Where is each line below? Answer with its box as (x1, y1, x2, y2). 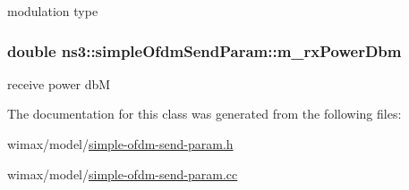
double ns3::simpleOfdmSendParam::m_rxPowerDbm (7, 39, 402, 62)
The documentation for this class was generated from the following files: (7, 104, 402, 123)
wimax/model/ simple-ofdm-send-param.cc (7, 164, 238, 183)
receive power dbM (7, 74, 111, 93)
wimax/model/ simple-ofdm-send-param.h (7, 135, 234, 153)
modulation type (7, 2, 98, 20)
